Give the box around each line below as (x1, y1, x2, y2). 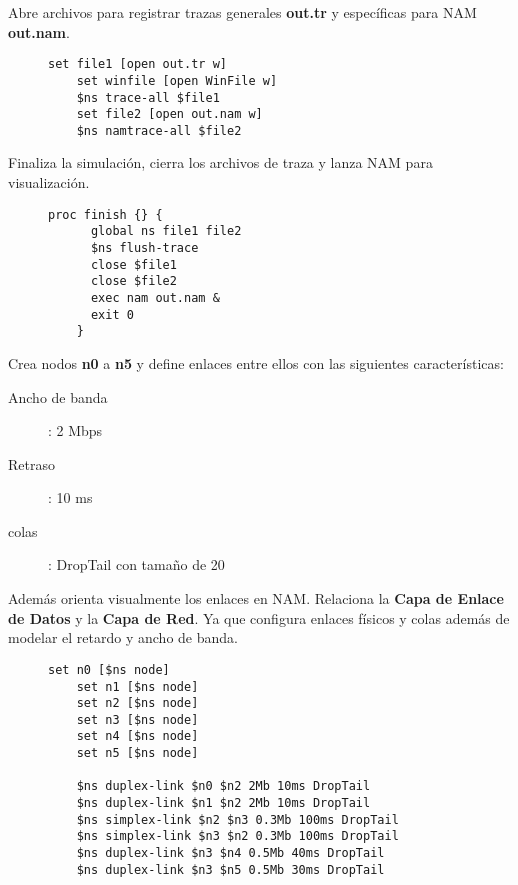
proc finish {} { (48, 207, 163, 222)
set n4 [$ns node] (76, 729, 199, 744)
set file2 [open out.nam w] (76, 107, 263, 122)
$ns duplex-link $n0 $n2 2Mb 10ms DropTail (76, 779, 371, 794)
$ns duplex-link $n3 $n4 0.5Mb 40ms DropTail (76, 846, 385, 861)
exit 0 (90, 307, 134, 322)
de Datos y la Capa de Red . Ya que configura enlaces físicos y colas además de (8, 607, 510, 628)
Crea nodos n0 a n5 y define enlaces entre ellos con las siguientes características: (8, 352, 504, 373)
